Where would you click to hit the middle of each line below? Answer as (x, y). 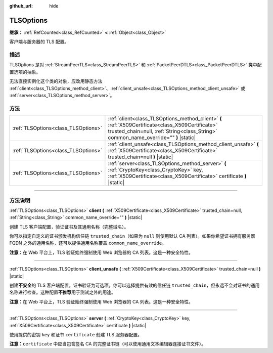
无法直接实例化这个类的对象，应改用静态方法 (56, 81)
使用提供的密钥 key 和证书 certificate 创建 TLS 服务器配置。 (76, 334)
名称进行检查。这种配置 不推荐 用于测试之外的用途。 (62, 292)
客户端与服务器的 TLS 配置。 (39, 42)
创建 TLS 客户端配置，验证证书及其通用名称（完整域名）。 (69, 227)
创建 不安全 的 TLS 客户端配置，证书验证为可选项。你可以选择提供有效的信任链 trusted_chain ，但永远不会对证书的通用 (134, 285)
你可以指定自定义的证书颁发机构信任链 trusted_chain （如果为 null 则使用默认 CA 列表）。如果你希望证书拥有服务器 (132, 236)
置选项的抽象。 (25, 72)
